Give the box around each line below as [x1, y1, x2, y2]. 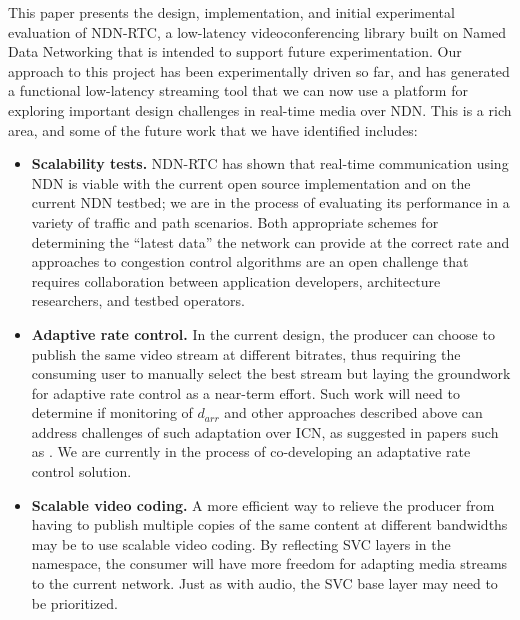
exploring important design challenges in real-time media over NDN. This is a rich [8, 99, 512, 120]
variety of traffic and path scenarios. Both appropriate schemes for [31, 211, 439, 232]
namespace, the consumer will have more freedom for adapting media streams [31, 553, 508, 574]
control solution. [31, 461, 132, 482]
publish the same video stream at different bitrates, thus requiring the [31, 343, 461, 364]
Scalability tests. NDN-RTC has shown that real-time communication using [31, 153, 509, 174]
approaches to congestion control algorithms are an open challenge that [31, 251, 469, 272]
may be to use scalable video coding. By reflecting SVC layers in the [31, 533, 451, 554]
